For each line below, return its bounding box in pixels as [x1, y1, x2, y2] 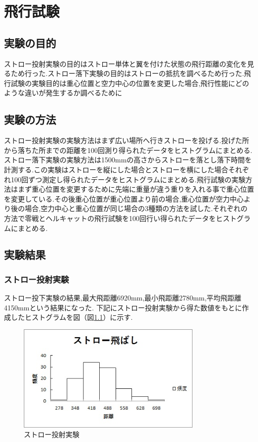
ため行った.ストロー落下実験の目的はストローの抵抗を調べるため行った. [10, 68, 244, 78]
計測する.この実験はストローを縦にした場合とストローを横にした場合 [4, 164, 228, 174]
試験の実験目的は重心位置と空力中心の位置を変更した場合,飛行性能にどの [10, 77, 249, 88]
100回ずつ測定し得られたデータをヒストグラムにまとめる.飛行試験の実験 [10, 174, 246, 184]
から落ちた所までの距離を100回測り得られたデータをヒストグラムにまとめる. [4, 145, 253, 155]
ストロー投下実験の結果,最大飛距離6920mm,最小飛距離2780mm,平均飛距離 [4, 293, 242, 303]
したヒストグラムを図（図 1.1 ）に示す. [10, 312, 133, 322]
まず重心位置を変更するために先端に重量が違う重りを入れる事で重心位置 [17, 184, 254, 194]
